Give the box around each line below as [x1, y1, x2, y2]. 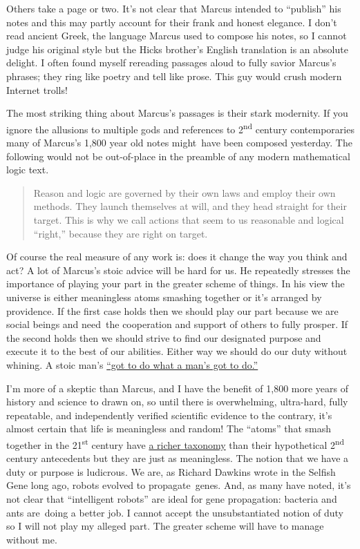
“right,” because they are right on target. [33, 226, 208, 240]
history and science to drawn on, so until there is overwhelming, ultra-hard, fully [6, 394, 348, 409]
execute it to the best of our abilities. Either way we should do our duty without [6, 344, 348, 358]
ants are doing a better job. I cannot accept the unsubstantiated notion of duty [6, 505, 344, 519]
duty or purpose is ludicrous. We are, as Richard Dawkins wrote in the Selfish [6, 464, 336, 479]
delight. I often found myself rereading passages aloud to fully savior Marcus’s [6, 55, 337, 70]
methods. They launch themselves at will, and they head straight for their [33, 199, 347, 213]
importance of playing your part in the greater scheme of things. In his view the [6, 276, 345, 291]
